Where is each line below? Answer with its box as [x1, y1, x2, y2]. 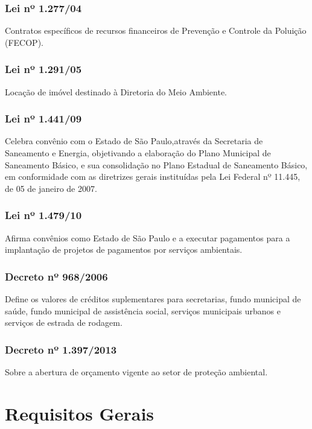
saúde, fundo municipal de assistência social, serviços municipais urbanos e [5, 304, 281, 317]
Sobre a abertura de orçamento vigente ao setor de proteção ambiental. [5, 366, 268, 378]
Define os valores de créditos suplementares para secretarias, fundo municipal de [5, 293, 301, 305]
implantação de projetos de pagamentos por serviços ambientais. [5, 243, 243, 256]
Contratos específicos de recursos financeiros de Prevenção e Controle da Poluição [5, 24, 307, 37]
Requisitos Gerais [5, 401, 154, 425]
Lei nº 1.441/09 [5, 111, 82, 126]
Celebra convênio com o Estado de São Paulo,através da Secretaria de [5, 135, 263, 147]
